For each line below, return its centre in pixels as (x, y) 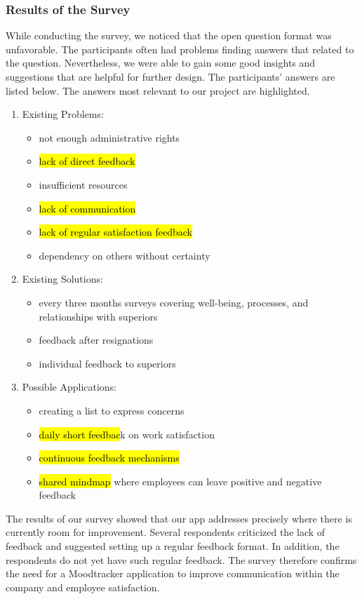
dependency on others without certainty (125, 255)
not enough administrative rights (109, 137)
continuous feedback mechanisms (109, 458)
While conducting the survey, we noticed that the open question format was (169, 35)
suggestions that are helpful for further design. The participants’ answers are (170, 76)
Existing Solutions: (62, 279)
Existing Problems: (63, 114)
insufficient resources (83, 184)
